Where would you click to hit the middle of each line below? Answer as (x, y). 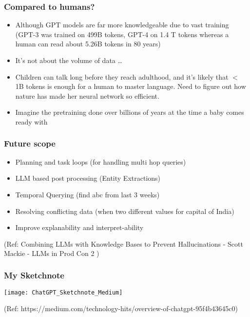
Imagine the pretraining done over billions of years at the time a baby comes (130, 112)
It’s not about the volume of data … (69, 60)
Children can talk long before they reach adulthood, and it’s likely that (122, 76)
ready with (31, 121)
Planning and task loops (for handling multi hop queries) (101, 161)
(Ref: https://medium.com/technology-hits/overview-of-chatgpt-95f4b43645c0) (121, 308)
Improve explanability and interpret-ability (79, 227)
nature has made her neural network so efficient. (87, 95)
